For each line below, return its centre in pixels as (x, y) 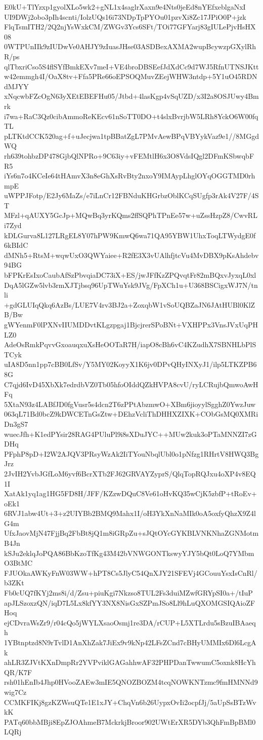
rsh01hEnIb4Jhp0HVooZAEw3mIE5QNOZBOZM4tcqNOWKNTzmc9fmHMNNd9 (131, 682)
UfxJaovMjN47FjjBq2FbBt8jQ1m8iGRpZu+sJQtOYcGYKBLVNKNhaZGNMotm (131, 533)
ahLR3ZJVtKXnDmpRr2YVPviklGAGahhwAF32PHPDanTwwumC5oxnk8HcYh (130, 662)
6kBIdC (16, 245)
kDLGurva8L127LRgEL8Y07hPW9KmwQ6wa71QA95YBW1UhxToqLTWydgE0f (130, 235)
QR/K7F (18, 672)
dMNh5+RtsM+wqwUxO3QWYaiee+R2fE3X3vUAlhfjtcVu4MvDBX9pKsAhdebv (131, 255)
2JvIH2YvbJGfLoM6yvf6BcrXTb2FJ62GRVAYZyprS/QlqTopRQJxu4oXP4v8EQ (130, 473)
